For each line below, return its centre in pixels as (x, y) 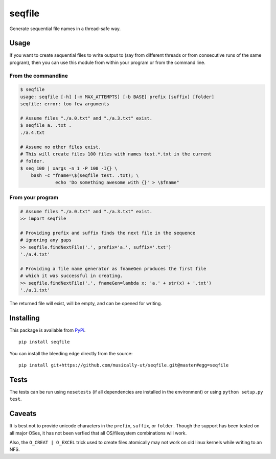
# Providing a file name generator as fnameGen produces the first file (113, 269)
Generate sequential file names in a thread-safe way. (65, 29)
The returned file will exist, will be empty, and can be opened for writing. (86, 303)
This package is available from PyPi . (48, 330)
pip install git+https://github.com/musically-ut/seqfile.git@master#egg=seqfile (124, 365)
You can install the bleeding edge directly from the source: (71, 353)
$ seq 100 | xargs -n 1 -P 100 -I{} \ (69, 168)
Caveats (23, 414)
